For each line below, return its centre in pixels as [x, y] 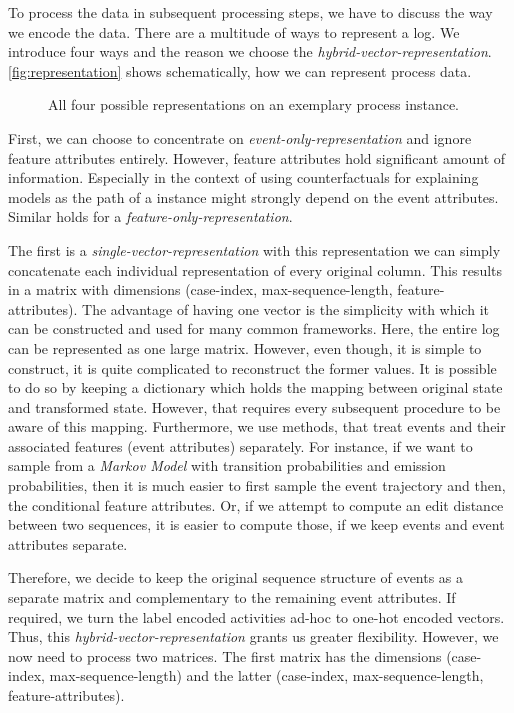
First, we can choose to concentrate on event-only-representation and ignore [240, 137]
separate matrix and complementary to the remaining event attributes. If [232, 597]
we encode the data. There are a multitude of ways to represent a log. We [234, 31]
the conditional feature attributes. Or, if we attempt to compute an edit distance [256, 504]
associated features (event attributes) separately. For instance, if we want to [240, 445]
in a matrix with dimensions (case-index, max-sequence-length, [200, 289]
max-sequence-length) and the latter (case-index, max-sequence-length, [266, 675]
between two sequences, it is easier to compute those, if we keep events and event [256, 524]
